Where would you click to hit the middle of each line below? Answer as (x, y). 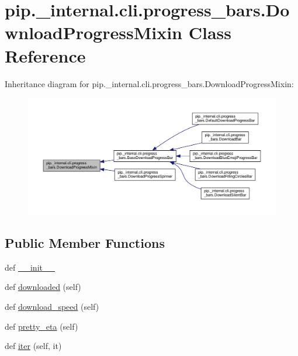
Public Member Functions (85, 243)
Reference (45, 55)
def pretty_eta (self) (41, 326)
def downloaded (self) (43, 287)
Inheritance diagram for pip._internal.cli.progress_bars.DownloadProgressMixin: (149, 83)
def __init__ (30, 267)
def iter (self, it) (33, 346)
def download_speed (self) (52, 307)
